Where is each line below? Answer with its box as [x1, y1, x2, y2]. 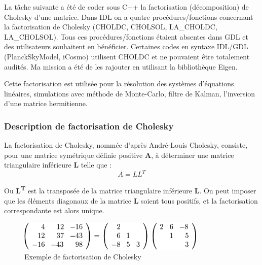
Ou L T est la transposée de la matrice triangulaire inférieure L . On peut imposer [4, 184, 256, 196]
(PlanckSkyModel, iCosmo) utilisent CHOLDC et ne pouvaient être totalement [4, 51, 250, 61]
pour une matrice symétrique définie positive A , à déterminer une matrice [4, 149, 234, 160]
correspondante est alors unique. [4, 205, 104, 216]
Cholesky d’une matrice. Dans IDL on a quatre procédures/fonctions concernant [4, 11, 253, 22]
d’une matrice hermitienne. [4, 98, 88, 109]
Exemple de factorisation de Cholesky [24, 251, 141, 262]
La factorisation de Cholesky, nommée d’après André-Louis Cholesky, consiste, [4, 140, 248, 150]
